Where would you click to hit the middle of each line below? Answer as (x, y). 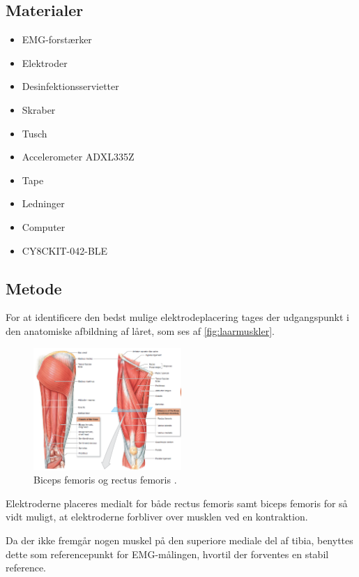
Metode (34, 288)
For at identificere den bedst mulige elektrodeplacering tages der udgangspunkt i (177, 317)
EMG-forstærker (57, 39)
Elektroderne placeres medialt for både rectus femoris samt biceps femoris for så (177, 503)
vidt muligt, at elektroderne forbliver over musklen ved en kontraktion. (157, 517)
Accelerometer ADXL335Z (78, 157)
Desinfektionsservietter (70, 86)
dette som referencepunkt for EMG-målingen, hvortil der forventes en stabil (167, 554)
